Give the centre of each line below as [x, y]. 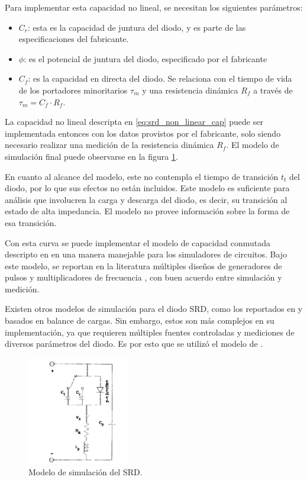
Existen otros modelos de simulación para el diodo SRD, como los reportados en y [154, 309]
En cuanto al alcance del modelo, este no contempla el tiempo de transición [142, 176]
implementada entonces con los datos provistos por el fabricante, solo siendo [143, 133]
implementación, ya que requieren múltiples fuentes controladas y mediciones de [150, 332]
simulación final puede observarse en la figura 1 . [91, 156]
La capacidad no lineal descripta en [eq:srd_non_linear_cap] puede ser [134, 122]
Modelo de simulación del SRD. [85, 471]
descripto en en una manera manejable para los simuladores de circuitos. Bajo [146, 254]
